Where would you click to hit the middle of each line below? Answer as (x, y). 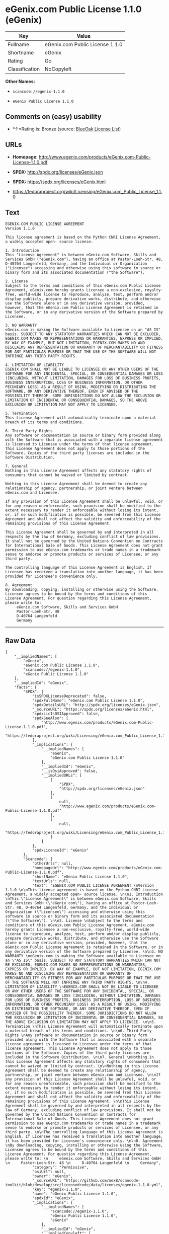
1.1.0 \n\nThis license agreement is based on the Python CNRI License (82, 890)
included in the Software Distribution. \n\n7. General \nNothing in (80, 1057)
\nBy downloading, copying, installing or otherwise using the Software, (84, 1145)
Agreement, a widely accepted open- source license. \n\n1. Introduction (84, 894)
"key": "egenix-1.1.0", (57, 1189)
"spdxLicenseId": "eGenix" (60, 851)
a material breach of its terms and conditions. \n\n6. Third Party (78, 1031)
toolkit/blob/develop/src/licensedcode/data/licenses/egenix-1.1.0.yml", (84, 1185)
